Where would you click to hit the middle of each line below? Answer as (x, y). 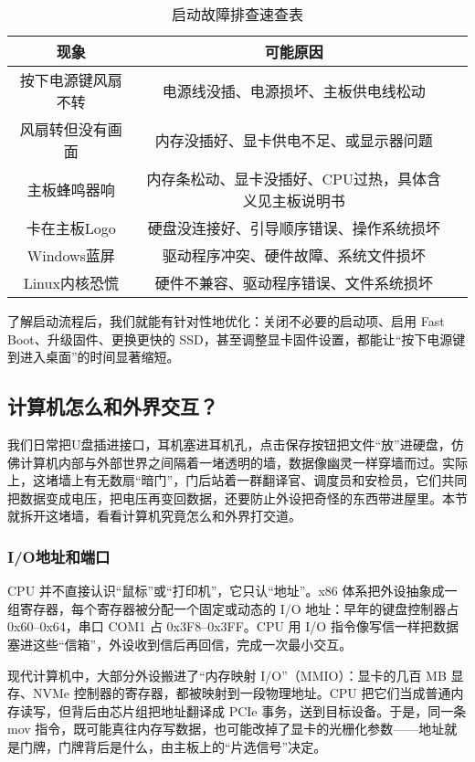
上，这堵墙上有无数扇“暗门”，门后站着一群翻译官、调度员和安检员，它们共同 (237, 480)
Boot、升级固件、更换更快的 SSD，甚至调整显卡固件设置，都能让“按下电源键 (237, 339)
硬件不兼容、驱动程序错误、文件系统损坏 (294, 283)
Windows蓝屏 (71, 255)
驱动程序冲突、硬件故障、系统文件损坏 (294, 255)
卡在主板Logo (71, 228)
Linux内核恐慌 (71, 283)
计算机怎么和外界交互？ (113, 406)
